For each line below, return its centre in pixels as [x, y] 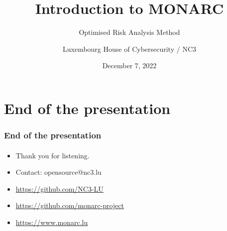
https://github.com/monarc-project [70, 205]
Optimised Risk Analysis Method [129, 32]
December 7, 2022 [129, 65]
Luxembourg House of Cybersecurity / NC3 [129, 49]
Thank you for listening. [53, 155]
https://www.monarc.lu [52, 222]
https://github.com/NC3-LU [59, 188]
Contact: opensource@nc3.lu [58, 172]
